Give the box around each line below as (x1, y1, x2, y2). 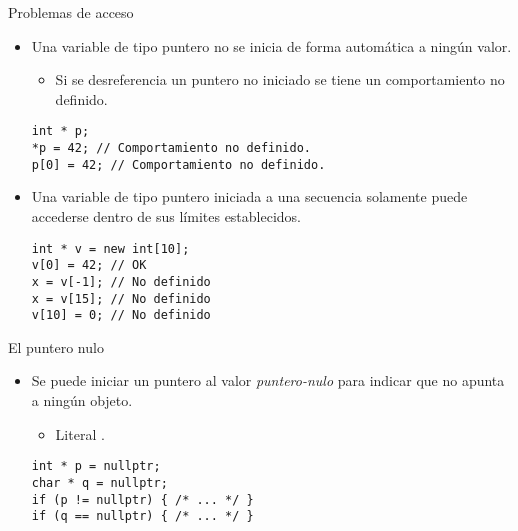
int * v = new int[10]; (31, 241, 190, 256)
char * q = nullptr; (31, 475, 168, 490)
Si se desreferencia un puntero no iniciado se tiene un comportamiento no (55, 69, 505, 90)
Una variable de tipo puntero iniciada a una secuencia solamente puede (31, 186, 468, 207)
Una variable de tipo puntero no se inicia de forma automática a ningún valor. (31, 35, 512, 56)
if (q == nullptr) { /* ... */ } (31, 509, 254, 524)
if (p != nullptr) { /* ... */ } (31, 492, 254, 507)
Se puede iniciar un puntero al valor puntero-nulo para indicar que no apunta (31, 370, 505, 391)
